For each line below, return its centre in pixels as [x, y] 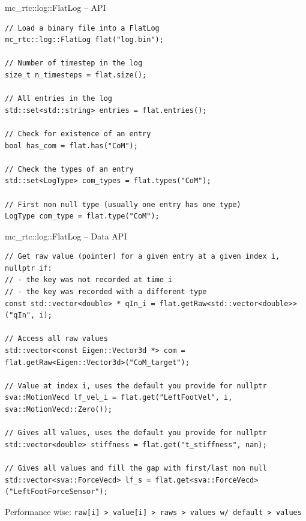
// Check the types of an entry [69, 169]
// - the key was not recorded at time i [89, 280]
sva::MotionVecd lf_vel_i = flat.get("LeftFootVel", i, [119, 398]
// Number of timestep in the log [74, 63]
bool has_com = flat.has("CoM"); [71, 146]
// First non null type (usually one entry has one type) [123, 204]
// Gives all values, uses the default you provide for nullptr [136, 433]
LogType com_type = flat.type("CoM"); [82, 216]
